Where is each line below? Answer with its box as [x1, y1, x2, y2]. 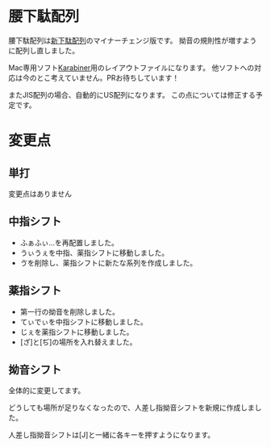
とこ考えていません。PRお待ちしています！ [35, 73, 180, 82]
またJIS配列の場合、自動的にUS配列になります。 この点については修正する [8, 90, 256, 99]
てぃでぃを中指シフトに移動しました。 [19, 316, 148, 327]
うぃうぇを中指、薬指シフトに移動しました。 [19, 248, 169, 257]
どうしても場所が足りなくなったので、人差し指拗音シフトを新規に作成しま [8, 403, 256, 412]
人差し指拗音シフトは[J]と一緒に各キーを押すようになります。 [8, 430, 215, 440]
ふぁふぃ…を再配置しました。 [19, 237, 119, 247]
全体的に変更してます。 [8, 386, 85, 395]
